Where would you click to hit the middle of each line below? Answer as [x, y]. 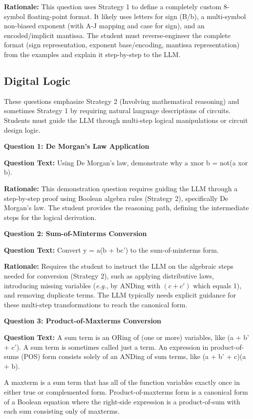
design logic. [22, 130]
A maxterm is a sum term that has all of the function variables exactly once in [122, 382]
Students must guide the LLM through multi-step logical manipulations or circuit [126, 120]
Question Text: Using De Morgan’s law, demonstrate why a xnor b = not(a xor [126, 162]
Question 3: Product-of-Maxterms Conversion [83, 321]
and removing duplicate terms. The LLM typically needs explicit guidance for [120, 295]
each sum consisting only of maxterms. [62, 411]
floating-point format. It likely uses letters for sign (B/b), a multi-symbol [137, 16]
